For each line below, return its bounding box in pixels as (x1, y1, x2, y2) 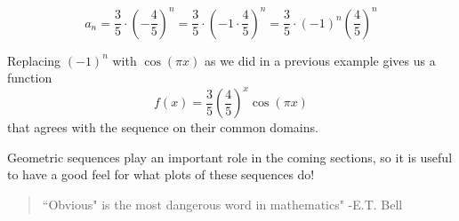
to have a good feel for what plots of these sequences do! (7, 165, 315, 184)
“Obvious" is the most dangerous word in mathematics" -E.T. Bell (42, 194, 403, 213)
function (7, 68, 52, 87)
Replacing (7, 51, 61, 69)
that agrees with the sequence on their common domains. (7, 118, 318, 137)
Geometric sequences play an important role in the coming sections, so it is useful (7, 147, 453, 166)
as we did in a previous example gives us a (204, 51, 436, 69)
